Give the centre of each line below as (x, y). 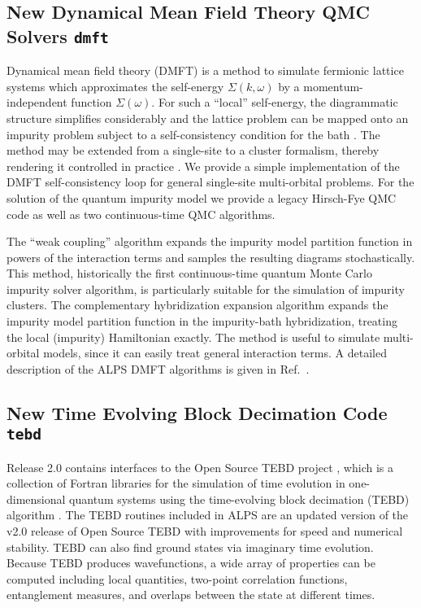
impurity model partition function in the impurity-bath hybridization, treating (202, 321)
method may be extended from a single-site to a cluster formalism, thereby (193, 150)
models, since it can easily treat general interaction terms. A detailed (215, 353)
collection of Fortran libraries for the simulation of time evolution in (176, 483)
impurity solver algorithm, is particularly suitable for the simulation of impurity (206, 289)
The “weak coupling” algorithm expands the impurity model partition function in (210, 241)
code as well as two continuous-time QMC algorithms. (141, 214)
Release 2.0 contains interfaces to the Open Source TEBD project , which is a (200, 467)
